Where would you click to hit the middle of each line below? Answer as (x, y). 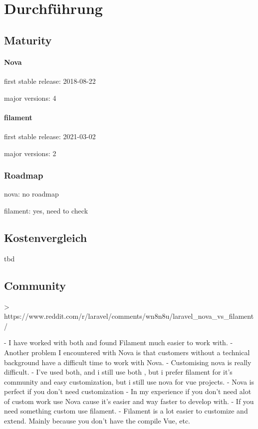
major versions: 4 (30, 98)
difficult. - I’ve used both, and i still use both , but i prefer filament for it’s (118, 372)
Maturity (28, 40)
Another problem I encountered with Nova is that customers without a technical (127, 352)
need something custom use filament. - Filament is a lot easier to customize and (126, 411)
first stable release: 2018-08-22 (50, 81)
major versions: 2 (30, 153)
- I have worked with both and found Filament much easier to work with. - (119, 342)
